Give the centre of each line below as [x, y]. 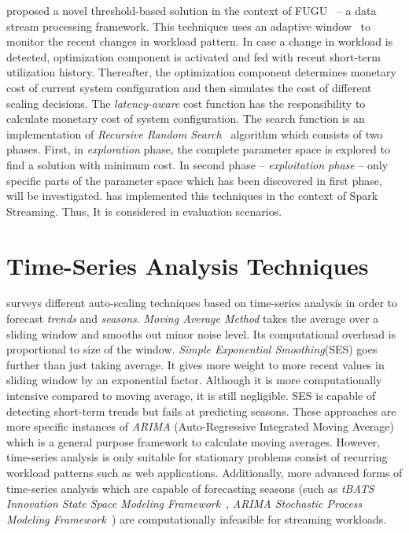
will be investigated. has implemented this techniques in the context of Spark [192, 196]
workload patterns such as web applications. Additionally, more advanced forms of [204, 472]
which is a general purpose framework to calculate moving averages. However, [193, 441]
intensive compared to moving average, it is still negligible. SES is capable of [191, 395]
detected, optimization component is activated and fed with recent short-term [193, 56]
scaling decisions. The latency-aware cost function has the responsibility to [186, 103]
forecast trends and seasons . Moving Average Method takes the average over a [193, 318]
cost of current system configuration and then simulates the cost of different [189, 87]
